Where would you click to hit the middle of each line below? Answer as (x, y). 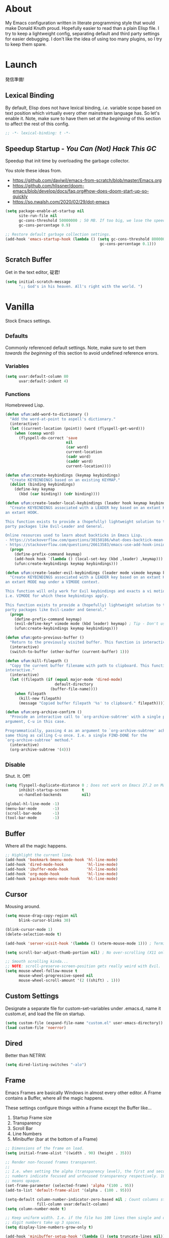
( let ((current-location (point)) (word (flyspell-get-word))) (77, 428)
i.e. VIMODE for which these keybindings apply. (57, 596)
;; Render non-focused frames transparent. (52, 1162)
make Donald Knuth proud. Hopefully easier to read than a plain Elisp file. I (82, 28)
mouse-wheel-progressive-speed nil (56, 976)
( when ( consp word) (35, 433)
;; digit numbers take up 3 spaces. (44, 1223)
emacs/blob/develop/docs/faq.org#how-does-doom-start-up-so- (81, 191)
